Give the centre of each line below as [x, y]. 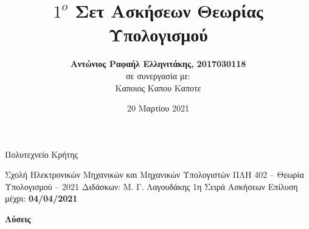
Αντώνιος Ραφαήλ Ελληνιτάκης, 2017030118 [158, 64]
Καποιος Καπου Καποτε [158, 87]
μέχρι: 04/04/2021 [41, 198]
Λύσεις [18, 219]
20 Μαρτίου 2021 [158, 108]
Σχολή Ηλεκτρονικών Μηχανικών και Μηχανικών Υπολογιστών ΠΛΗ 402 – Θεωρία [154, 174]
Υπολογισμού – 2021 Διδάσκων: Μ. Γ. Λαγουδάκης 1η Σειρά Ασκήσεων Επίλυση [151, 186]
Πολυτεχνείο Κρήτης [42, 154]
